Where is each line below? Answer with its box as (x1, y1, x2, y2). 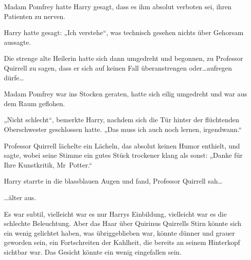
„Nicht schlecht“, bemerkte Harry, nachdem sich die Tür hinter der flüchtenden (4, 114, 239, 125)
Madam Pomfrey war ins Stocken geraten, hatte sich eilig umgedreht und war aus (4, 89, 247, 99)
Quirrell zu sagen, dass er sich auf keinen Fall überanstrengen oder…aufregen (4, 62, 232, 73)
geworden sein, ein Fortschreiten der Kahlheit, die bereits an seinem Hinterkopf (4, 237, 240, 247)
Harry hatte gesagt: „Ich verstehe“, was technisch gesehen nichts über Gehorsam (4, 27, 244, 37)
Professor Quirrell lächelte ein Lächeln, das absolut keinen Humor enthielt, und (4, 140, 240, 150)
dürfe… (4, 72, 24, 82)
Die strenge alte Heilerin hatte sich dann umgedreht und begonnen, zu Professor (4, 53, 243, 63)
